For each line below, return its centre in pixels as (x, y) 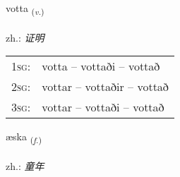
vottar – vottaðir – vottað (105, 87)
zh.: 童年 (25, 166)
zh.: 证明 (25, 37)
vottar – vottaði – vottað (103, 107)
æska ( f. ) (24, 138)
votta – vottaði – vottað (101, 66)
